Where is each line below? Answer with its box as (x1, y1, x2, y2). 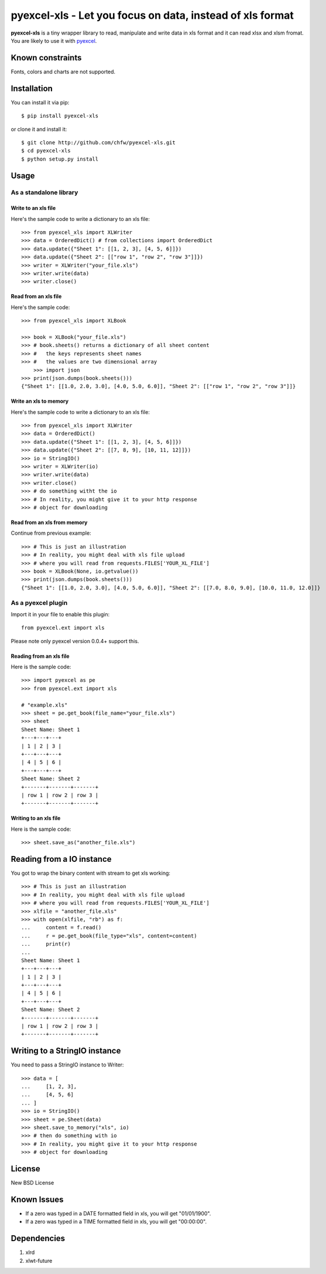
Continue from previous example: (11, 529, 91, 536)
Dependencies (11, 1234, 66, 1244)
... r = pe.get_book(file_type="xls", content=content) (21, 932, 197, 939)
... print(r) (21, 941, 71, 947)
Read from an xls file (11, 293, 62, 300)
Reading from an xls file (11, 653, 70, 660)
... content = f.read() (21, 924, 102, 931)
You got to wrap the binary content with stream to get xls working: (11, 869, 171, 876)
